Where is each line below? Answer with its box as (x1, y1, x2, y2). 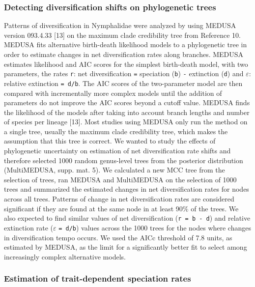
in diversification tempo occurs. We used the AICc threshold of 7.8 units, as (4, 232, 232, 242)
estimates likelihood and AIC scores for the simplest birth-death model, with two (4, 58, 248, 69)
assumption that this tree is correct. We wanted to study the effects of (4, 136, 216, 146)
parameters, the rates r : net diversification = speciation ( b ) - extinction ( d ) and (4, 68, 244, 79)
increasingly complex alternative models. (4, 251, 126, 261)
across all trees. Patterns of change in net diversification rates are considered (4, 194, 234, 204)
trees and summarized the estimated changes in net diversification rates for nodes (4, 184, 249, 194)
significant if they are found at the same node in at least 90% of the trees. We (4, 203, 239, 213)
